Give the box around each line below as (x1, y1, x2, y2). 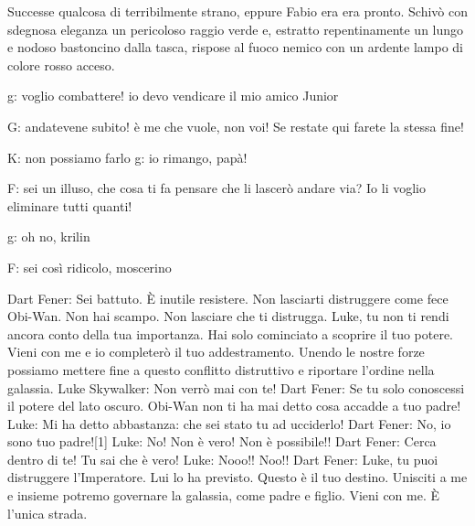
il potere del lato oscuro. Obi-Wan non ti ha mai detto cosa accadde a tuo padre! (7, 396, 461, 415)
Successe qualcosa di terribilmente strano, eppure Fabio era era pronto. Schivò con (7, 2, 468, 20)
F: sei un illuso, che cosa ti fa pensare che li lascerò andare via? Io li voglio (7, 178, 426, 198)
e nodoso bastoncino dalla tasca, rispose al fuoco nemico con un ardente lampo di (7, 38, 464, 57)
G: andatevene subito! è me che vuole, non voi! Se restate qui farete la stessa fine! (7, 116, 464, 135)
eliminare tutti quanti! (7, 196, 132, 215)
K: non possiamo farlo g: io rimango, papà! (7, 147, 248, 166)
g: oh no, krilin (7, 227, 90, 246)
